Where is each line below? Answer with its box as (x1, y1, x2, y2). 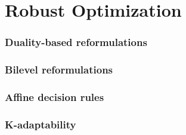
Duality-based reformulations (5, 35, 147, 50)
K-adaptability (5, 116, 76, 131)
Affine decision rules (5, 89, 104, 104)
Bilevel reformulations (5, 62, 113, 77)
